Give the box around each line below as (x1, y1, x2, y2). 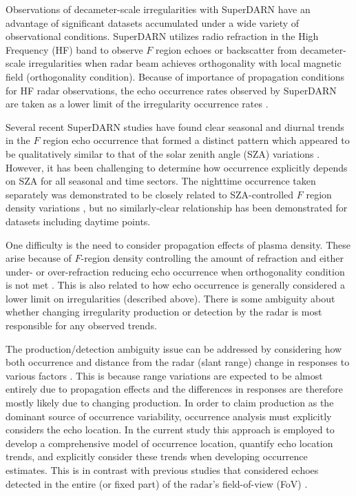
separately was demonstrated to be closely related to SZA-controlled (6, 187, 294, 201)
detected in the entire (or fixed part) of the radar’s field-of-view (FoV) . (6, 476, 308, 490)
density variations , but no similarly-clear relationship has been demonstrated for (6, 200, 348, 215)
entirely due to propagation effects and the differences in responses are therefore (6, 382, 343, 396)
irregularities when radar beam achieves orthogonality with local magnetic (28, 56, 342, 70)
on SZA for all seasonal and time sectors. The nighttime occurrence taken (6, 174, 316, 188)
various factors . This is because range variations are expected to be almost (6, 368, 323, 382)
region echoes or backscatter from (156, 42, 297, 56)
